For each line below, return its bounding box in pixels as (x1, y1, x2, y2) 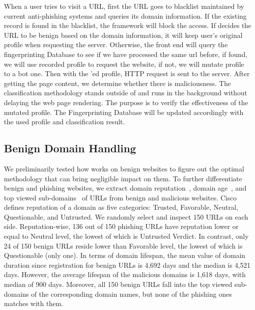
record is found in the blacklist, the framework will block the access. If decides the (4, 20, 252, 30)
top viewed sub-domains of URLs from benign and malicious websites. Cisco (4, 192, 237, 202)
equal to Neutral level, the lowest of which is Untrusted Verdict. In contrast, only (4, 231, 249, 241)
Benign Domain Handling (4, 141, 136, 156)
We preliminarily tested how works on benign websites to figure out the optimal (4, 163, 244, 173)
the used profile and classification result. (4, 116, 125, 127)
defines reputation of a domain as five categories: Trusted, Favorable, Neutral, (4, 202, 238, 212)
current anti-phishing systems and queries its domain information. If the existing (4, 10, 247, 21)
